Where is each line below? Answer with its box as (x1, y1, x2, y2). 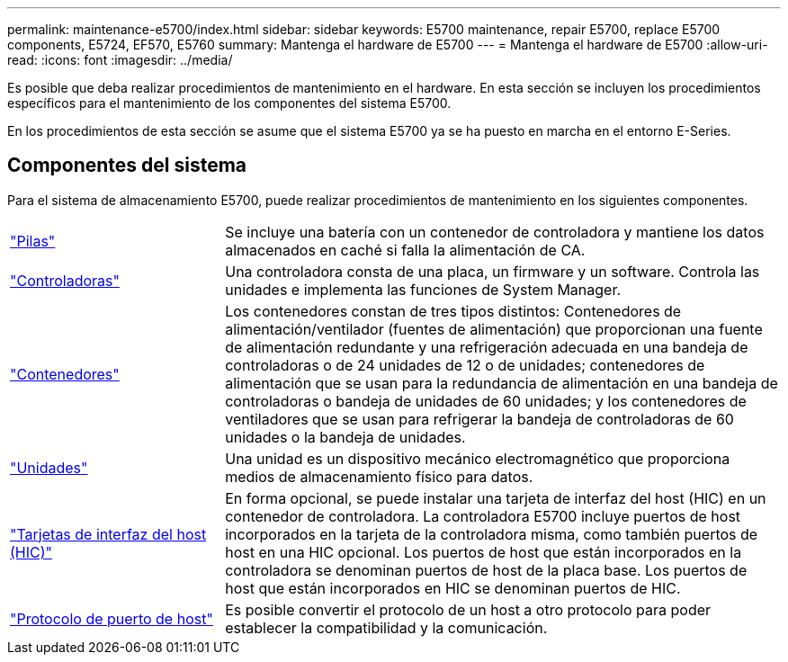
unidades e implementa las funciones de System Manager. (225, 280, 622, 299)
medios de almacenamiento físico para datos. (225, 467, 533, 486)
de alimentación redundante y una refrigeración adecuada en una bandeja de (225, 337, 748, 356)
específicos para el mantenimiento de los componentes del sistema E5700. (7, 95, 452, 111)
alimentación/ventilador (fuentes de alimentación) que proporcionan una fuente (225, 319, 763, 338)
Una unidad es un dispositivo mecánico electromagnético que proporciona (225, 449, 730, 468)
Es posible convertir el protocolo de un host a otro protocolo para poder (225, 600, 712, 619)
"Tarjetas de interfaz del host (10, 524, 207, 543)
